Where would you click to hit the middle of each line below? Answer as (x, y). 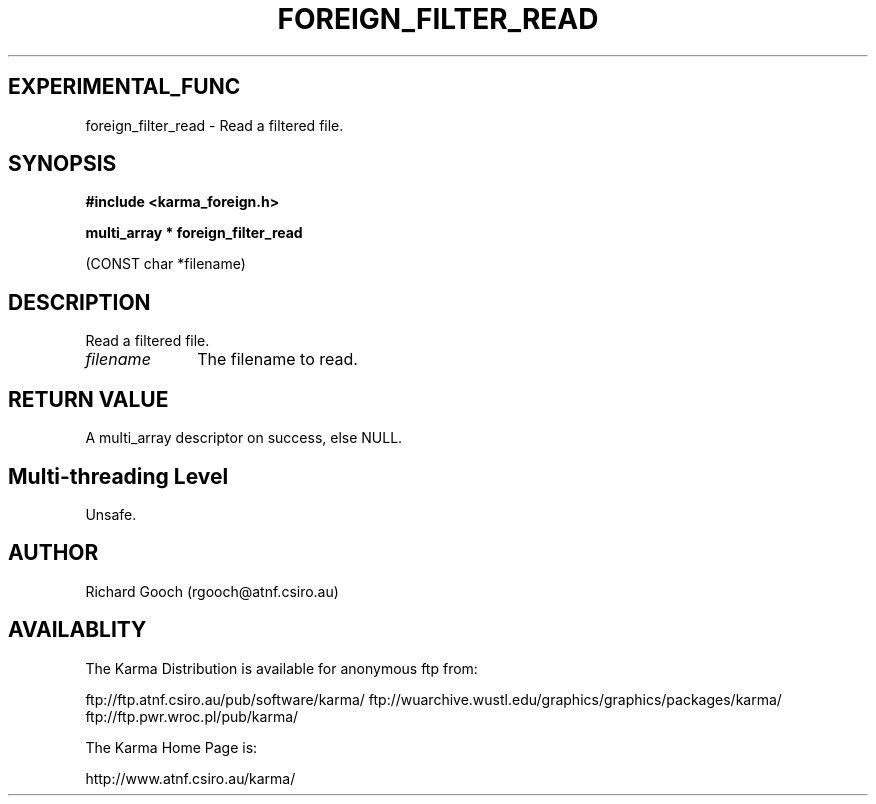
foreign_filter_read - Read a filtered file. (214, 125)
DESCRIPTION (79, 302)
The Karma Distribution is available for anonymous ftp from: (281, 668)
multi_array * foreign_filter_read (194, 233)
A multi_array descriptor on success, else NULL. (244, 438)
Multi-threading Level (118, 476)
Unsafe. (111, 514)
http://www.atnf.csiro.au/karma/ (190, 778)
